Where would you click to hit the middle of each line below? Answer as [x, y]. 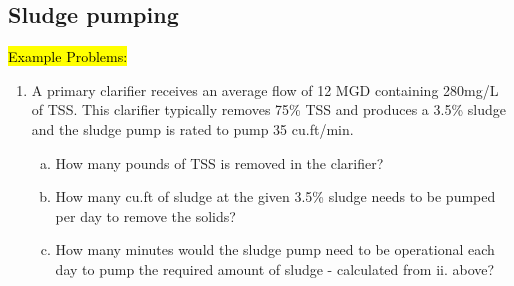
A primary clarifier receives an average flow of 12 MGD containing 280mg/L [265, 89]
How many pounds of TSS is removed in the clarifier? [219, 162]
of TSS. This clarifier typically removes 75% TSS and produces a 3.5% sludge [268, 109]
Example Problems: [68, 56]
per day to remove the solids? [145, 215]
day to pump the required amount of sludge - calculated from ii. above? [275, 268]
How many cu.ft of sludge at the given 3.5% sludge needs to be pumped [275, 196]
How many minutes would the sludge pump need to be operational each [275, 249]
